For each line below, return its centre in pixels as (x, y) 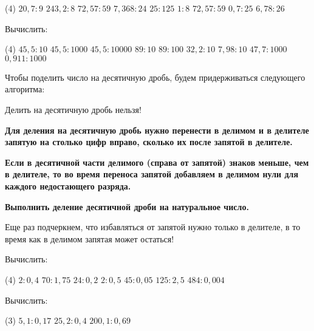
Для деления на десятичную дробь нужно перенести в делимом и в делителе (157, 130)
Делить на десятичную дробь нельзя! (73, 109)
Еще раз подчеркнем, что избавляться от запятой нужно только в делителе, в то (153, 227)
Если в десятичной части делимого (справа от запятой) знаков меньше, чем (157, 162)
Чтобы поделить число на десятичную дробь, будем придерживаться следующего (155, 77)
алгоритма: (25, 89)
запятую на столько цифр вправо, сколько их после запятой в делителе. (149, 142)
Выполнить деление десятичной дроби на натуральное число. (127, 206)
